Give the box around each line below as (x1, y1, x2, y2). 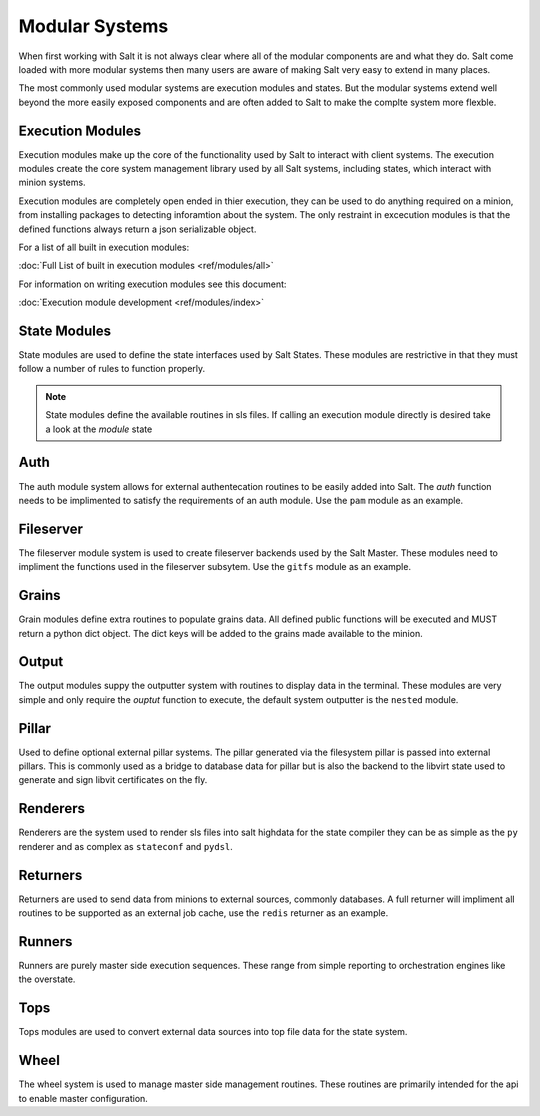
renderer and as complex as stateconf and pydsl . (18, 840, 234, 852)
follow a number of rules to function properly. (18, 363, 206, 375)
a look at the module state (45, 423, 153, 435)
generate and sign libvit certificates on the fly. (18, 774, 208, 786)
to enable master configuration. (18, 1092, 149, 1104)
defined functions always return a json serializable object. (18, 223, 257, 235)
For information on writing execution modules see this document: (18, 278, 287, 290)
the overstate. (18, 973, 76, 985)
